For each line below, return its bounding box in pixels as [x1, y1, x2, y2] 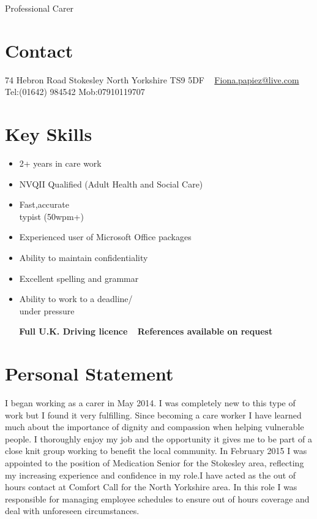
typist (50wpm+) [19, 210, 84, 222]
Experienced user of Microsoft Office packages [19, 230, 192, 243]
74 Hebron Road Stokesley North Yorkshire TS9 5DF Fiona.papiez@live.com [5, 73, 299, 86]
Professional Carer [5, 2, 74, 14]
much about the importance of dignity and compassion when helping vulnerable [5, 420, 304, 433]
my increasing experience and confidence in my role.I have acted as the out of [5, 468, 296, 481]
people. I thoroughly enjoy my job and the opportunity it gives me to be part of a [5, 432, 312, 445]
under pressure [19, 304, 75, 317]
